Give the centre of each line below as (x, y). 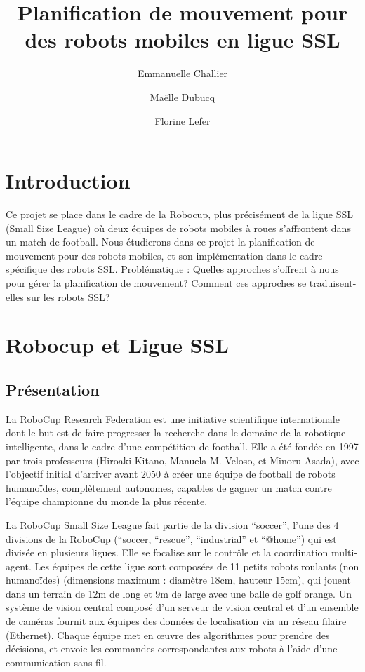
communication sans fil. (56, 662)
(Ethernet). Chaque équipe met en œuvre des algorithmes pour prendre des (168, 634)
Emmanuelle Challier (182, 73)
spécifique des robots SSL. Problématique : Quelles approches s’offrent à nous (172, 269)
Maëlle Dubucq (182, 96)
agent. (19, 566)
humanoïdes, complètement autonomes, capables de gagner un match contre (169, 487)
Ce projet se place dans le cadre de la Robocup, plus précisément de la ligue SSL (180, 214)
